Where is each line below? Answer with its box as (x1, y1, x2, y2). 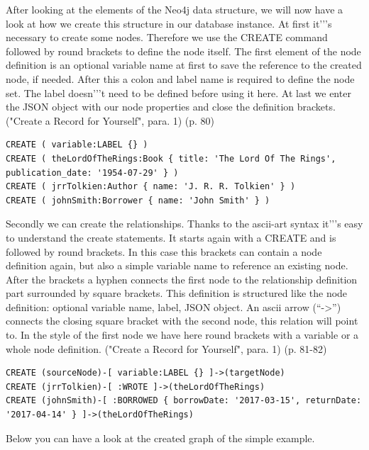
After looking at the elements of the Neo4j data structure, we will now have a (6, 2, 343, 16)
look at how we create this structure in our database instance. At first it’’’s (6, 16, 332, 30)
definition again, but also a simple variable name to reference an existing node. (6, 258, 348, 273)
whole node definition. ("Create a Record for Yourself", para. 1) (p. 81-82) (6, 341, 327, 356)
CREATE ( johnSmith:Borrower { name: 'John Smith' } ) (6, 195, 270, 206)
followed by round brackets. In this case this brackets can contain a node (6, 244, 322, 259)
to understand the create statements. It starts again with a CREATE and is (6, 230, 336, 244)
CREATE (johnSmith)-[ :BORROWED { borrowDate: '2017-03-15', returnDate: (6, 395, 362, 406)
